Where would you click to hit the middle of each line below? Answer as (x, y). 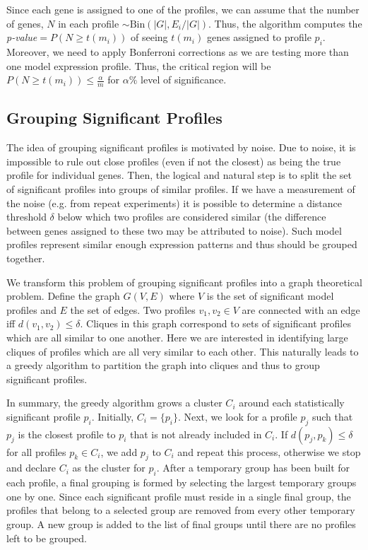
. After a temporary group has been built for (253, 468)
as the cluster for (109, 468)
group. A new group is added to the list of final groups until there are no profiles (181, 524)
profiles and (31, 309)
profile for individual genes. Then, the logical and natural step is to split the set (179, 175)
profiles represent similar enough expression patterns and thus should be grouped (182, 244)
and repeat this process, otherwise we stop (269, 451)
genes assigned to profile (259, 37)
